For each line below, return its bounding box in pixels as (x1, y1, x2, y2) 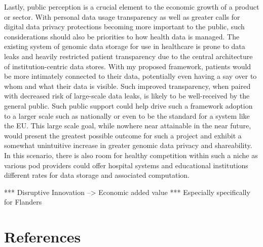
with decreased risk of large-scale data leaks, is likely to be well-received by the (4, 90, 250, 101)
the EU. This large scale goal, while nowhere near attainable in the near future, (4, 120, 251, 131)
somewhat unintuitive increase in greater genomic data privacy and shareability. (4, 140, 252, 151)
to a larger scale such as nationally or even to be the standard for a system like (4, 110, 250, 121)
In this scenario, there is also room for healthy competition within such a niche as (4, 150, 258, 160)
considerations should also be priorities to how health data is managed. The (4, 31, 240, 41)
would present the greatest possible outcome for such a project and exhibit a (4, 130, 242, 140)
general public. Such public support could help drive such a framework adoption (4, 100, 253, 111)
